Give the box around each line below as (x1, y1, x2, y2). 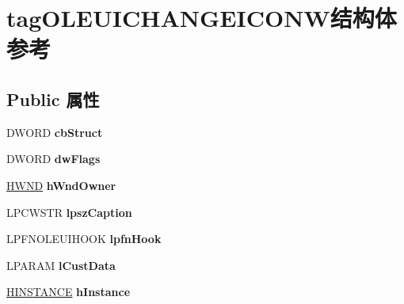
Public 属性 (6, 86, 100, 111)
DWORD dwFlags (6, 150, 101, 167)
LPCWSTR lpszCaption (6, 203, 132, 220)
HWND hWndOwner (6, 177, 116, 193)
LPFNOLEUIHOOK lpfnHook (6, 230, 162, 247)
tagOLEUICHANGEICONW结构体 (6, 2, 397, 34)
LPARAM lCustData (6, 256, 116, 273)
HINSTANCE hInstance (6, 283, 131, 300)
